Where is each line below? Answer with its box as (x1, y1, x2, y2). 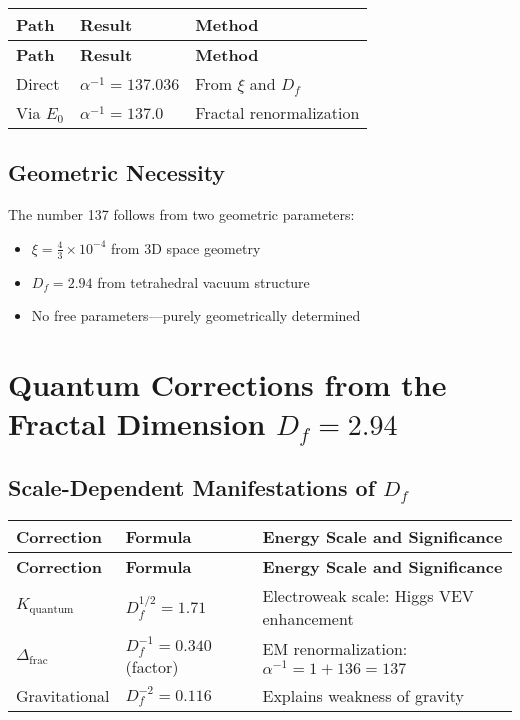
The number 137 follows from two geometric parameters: (8, 204, 355, 225)
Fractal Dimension (8, 403, 266, 444)
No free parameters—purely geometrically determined (31, 305, 361, 326)
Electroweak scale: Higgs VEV (262, 583, 474, 607)
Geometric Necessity (8, 157, 226, 188)
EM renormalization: (262, 637, 408, 661)
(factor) (125, 654, 179, 678)
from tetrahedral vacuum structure (97, 271, 310, 292)
